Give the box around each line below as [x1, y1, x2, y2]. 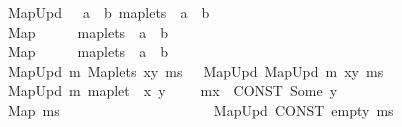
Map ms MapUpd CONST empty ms [7, 99, 394, 120]
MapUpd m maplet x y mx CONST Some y [7, 80, 338, 101]
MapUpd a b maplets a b [7, 2, 210, 22]
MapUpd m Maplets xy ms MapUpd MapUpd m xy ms [7, 60, 384, 81]
